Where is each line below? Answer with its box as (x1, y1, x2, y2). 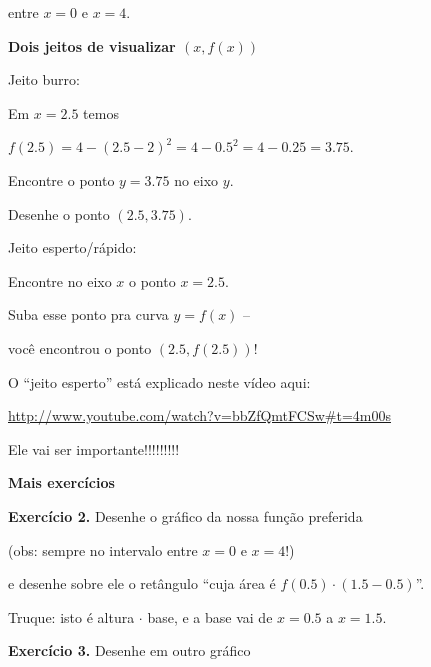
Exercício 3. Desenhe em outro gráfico (8, 640, 251, 661)
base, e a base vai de (147, 606, 273, 627)
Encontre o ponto (8, 169, 115, 190)
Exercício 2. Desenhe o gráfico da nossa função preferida (8, 505, 363, 526)
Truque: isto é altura (8, 606, 135, 627)
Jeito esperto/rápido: (8, 237, 137, 258)
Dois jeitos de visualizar (8, 35, 176, 56)
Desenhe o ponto (8, 203, 110, 224)
